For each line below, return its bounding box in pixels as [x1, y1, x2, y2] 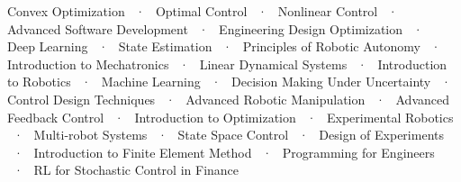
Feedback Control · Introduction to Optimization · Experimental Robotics [7, 107, 454, 126]
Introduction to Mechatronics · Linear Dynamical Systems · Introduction [7, 54, 447, 73]
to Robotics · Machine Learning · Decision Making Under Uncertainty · [7, 72, 451, 91]
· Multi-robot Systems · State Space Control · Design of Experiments [13, 125, 444, 144]
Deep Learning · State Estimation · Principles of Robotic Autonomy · [7, 37, 441, 56]
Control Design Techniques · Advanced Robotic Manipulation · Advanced [7, 89, 449, 108]
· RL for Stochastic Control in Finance [13, 160, 240, 179]
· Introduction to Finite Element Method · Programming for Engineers [13, 142, 435, 161]
